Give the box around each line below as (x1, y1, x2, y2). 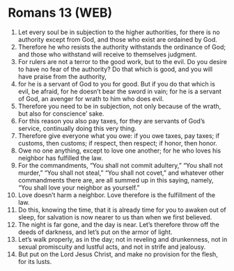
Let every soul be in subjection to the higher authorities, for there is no (17, 28, 220, 36)
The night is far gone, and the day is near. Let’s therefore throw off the (17, 220, 220, 229)
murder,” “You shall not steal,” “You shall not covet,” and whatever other (17, 169, 224, 177)
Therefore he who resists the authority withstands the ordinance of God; (17, 42, 226, 51)
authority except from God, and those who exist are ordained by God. (17, 35, 218, 43)
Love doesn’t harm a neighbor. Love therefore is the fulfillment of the (17, 190, 215, 199)
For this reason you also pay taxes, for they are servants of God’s (17, 116, 205, 125)
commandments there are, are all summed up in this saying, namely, (17, 176, 214, 184)
